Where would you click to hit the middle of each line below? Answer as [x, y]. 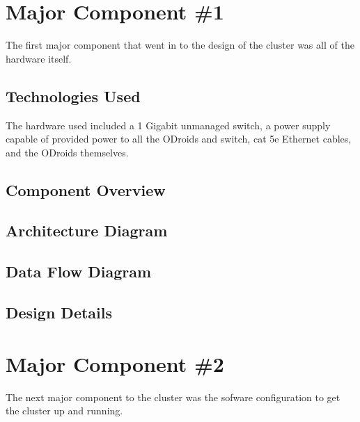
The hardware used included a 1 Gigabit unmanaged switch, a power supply [168, 125]
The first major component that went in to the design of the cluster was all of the [180, 45]
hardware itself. [39, 58]
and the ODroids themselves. [67, 152]
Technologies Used [73, 96]
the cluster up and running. [64, 411]
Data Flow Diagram [79, 271]
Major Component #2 [115, 363]
